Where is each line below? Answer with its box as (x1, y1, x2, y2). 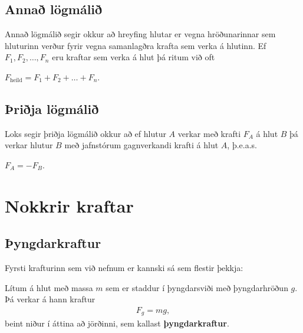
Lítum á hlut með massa (5, 281, 93, 293)
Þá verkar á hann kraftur (5, 293, 95, 305)
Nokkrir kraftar (5, 193, 134, 217)
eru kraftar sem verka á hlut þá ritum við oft (52, 51, 215, 63)
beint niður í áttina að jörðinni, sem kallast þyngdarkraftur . (5, 317, 229, 329)
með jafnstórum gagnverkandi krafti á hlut (64, 139, 219, 151)
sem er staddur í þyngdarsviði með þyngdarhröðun (106, 281, 288, 293)
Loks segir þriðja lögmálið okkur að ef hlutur (5, 127, 166, 139)
